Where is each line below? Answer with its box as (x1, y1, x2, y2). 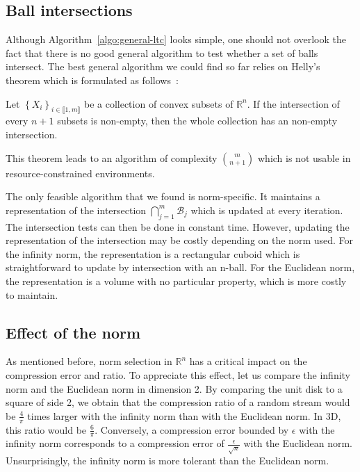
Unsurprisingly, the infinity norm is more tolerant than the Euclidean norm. (6, 453, 329, 468)
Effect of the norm (6, 321, 141, 343)
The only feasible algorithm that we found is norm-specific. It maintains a (6, 189, 320, 204)
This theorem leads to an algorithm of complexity (6, 150, 218, 165)
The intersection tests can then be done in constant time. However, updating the (6, 219, 350, 234)
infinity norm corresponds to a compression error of (6, 436, 224, 450)
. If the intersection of (247, 96, 340, 111)
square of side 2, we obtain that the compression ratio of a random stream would (6, 395, 350, 409)
